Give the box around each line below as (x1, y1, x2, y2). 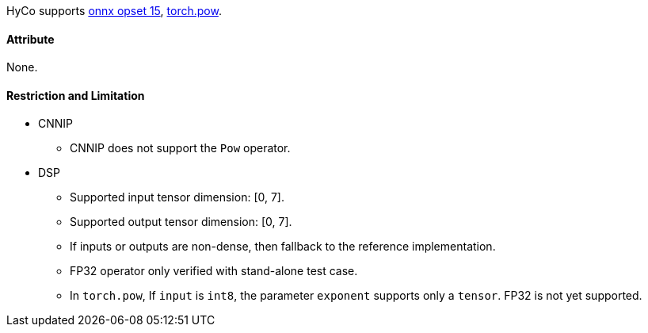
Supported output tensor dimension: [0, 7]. (70, 215, 292, 229)
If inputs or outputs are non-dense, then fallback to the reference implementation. (70, 239, 496, 254)
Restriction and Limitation (6, 88, 145, 102)
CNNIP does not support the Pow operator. (70, 141, 291, 155)
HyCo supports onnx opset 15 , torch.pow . (6, 4, 222, 17)
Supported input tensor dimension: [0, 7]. (70, 190, 284, 205)
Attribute (6, 32, 55, 46)
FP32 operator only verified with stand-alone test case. (70, 264, 358, 278)
